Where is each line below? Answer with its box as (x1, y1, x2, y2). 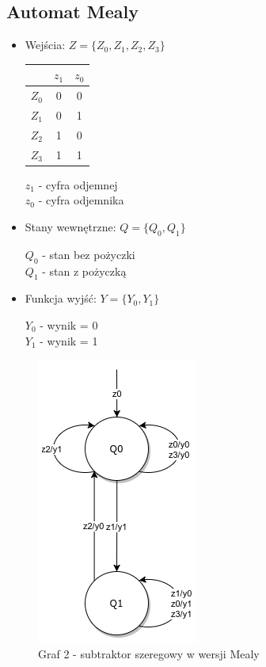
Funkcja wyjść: (25, 290, 97, 307)
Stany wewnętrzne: (25, 218, 116, 234)
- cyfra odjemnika (38, 192, 124, 208)
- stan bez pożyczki (42, 246, 135, 262)
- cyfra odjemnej (38, 176, 118, 192)
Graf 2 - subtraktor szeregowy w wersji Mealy (38, 645, 260, 661)
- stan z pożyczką (42, 262, 127, 279)
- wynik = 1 (40, 332, 98, 349)
